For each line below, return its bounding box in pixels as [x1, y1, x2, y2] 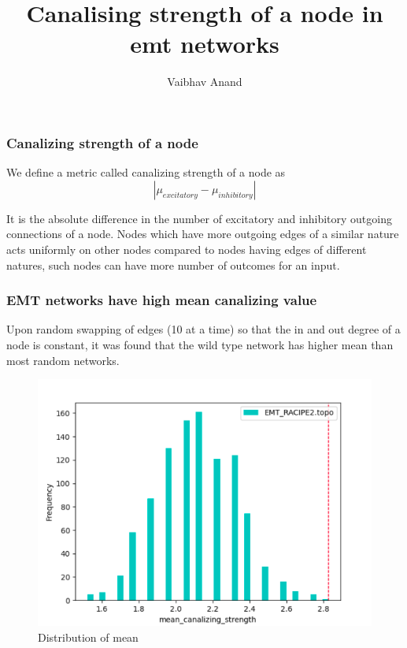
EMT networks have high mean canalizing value [6, 290, 317, 310]
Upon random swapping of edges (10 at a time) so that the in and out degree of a [6, 321, 401, 337]
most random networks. [6, 352, 120, 368]
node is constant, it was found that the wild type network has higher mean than [6, 336, 394, 352]
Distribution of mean [38, 628, 139, 645]
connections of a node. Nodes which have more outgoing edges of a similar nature [6, 225, 399, 242]
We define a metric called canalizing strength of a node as [6, 164, 286, 181]
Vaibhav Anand [167, 73, 242, 90]
